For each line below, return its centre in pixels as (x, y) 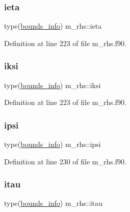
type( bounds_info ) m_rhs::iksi (53, 85)
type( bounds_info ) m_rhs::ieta (53, 26)
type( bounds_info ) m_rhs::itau (53, 203)
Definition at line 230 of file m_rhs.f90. (65, 161)
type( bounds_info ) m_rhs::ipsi (53, 144)
